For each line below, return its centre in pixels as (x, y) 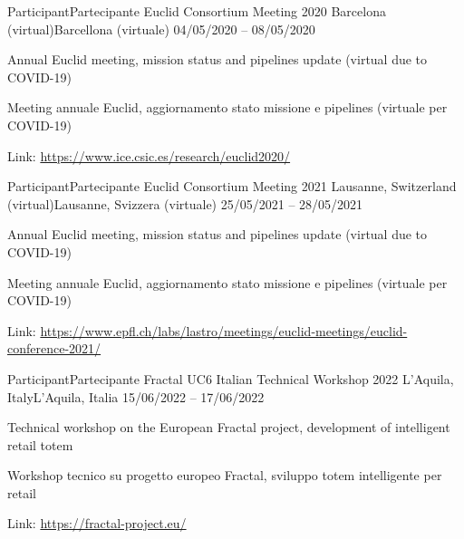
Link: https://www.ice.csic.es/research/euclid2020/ (149, 155)
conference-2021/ (54, 348)
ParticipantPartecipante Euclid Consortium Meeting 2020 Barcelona (197, 11)
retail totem (40, 444)
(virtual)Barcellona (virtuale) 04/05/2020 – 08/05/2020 (161, 29)
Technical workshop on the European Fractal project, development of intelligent (229, 427)
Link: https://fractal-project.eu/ (97, 523)
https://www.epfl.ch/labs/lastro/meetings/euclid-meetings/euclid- (224, 330)
